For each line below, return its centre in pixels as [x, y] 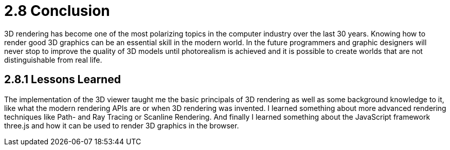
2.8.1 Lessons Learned [62, 80]
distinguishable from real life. [53, 60]
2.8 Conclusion [57, 11]
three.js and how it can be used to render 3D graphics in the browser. [122, 125]
